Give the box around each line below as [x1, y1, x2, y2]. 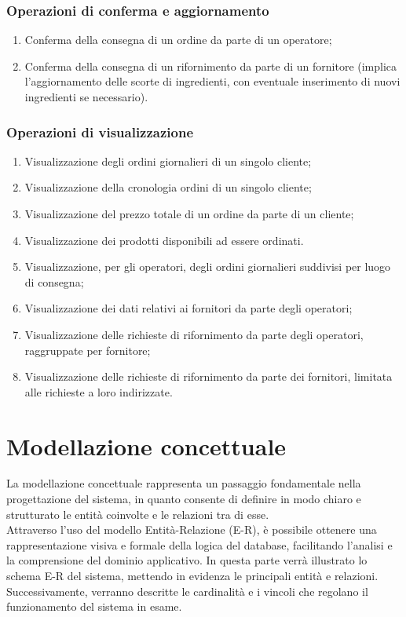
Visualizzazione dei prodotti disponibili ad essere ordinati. [24, 232, 304, 248]
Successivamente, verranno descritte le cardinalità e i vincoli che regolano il [6, 582, 368, 599]
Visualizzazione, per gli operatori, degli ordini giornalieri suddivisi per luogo [24, 258, 391, 275]
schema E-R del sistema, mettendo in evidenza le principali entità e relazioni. [6, 568, 379, 584]
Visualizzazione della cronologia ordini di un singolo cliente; [24, 179, 312, 195]
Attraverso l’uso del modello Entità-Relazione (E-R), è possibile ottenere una [6, 521, 377, 538]
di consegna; [24, 273, 84, 290]
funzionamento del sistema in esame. [6, 598, 182, 615]
